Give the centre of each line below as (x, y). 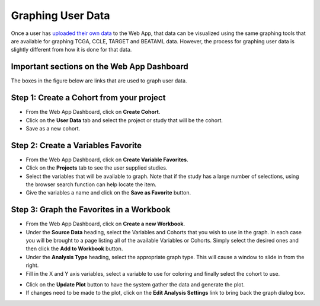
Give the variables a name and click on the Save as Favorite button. (108, 193)
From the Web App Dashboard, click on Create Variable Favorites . (107, 160)
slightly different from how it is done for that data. (71, 50)
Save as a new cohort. (53, 128)
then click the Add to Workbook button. (74, 248)
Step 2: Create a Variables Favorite (76, 145)
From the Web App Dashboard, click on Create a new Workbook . (105, 224)
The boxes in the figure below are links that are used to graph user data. (99, 81)
